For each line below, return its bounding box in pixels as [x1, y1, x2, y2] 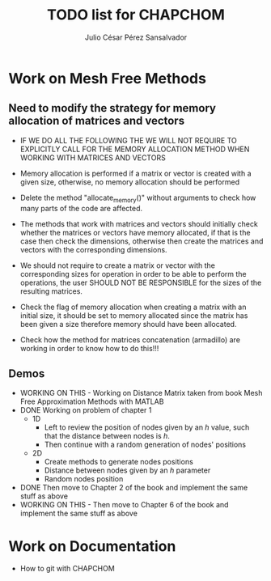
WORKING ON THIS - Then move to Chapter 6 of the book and [19, 500, 229, 510]
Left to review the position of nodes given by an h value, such [44, 422, 250, 432]
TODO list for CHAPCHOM [47, 6, 225, 24]
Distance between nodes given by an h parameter [44, 465, 211, 475]
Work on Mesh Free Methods [8, 69, 206, 87]
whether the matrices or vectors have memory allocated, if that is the [19, 227, 251, 237]
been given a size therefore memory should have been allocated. [19, 319, 237, 329]
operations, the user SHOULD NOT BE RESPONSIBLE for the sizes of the [19, 278, 262, 287]
